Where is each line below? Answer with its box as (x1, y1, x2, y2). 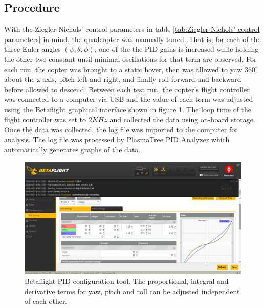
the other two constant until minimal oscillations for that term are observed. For (4, 53, 257, 64)
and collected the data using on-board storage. (109, 114, 255, 125)
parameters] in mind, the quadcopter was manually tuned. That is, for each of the (4, 33, 261, 44)
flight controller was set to (4, 114, 86, 125)
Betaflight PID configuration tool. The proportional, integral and (25, 276, 229, 286)
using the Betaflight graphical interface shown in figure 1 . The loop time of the (4, 104, 252, 114)
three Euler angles (4, 44, 61, 54)
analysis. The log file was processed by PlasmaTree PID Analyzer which (4, 134, 230, 145)
